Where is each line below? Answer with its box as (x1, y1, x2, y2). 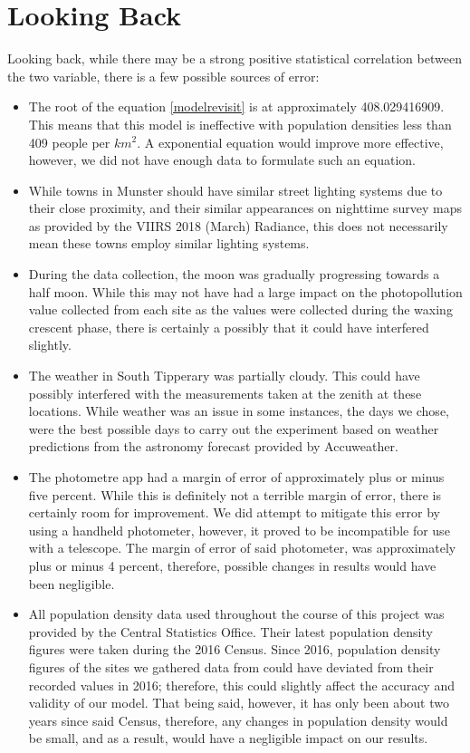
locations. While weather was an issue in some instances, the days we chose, (28, 401, 449, 420)
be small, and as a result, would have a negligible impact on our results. (28, 729, 428, 748)
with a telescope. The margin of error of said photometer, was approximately (28, 538, 456, 557)
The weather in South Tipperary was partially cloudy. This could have (28, 366, 420, 385)
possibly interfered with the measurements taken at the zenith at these (28, 383, 422, 402)
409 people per (28, 132, 110, 151)
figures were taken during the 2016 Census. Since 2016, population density (28, 640, 441, 659)
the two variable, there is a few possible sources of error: (7, 66, 320, 85)
